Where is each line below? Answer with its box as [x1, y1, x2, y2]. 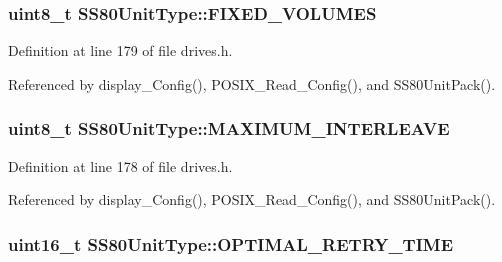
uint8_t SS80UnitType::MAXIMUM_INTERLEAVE [8, 116, 450, 141]
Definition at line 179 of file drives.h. [8, 40, 233, 61]
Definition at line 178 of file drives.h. [8, 155, 233, 176]
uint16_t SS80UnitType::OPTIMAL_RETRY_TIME [8, 231, 454, 256]
